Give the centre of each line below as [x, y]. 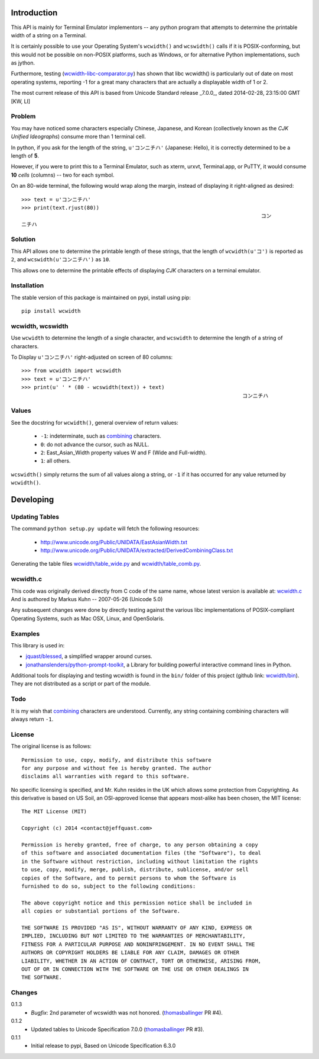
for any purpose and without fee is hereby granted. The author [117, 768]
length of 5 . [25, 155]
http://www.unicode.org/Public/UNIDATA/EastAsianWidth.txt [114, 542]
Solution [23, 239]
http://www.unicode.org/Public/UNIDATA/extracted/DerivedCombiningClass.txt [137, 550]
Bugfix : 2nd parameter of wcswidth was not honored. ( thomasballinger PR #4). [127, 1012]
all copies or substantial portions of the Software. [101, 911]
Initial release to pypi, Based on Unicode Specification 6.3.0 [103, 1046]
